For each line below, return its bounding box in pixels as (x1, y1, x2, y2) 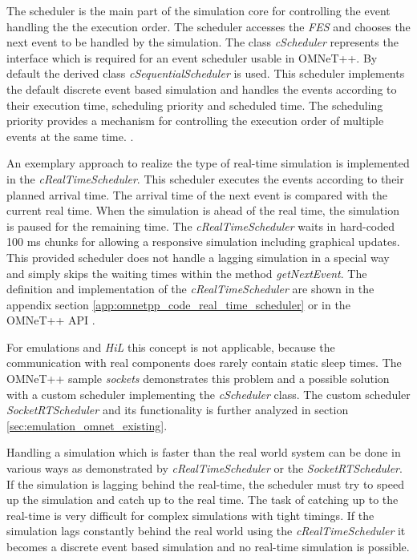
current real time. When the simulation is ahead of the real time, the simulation (6, 202, 399, 219)
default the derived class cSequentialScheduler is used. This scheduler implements (6, 65, 405, 82)
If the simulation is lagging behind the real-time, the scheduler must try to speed (6, 475, 404, 492)
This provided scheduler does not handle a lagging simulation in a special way (6, 248, 390, 265)
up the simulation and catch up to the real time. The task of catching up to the (6, 491, 399, 508)
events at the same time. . (6, 127, 134, 144)
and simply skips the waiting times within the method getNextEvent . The (6, 264, 367, 281)
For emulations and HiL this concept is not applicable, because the (6, 338, 335, 355)
